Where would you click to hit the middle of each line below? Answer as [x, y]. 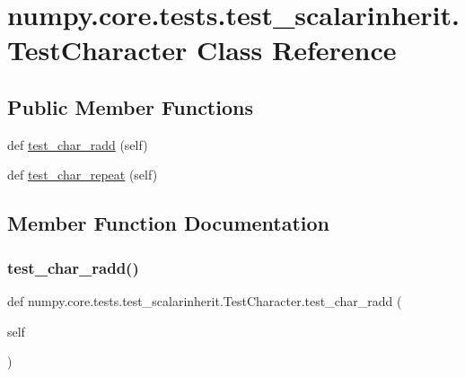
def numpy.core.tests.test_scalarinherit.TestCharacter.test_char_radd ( [205, 300]
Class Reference [297, 50]
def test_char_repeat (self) [83, 175]
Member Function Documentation [169, 223]
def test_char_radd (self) [78, 144]
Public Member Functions [130, 106]
